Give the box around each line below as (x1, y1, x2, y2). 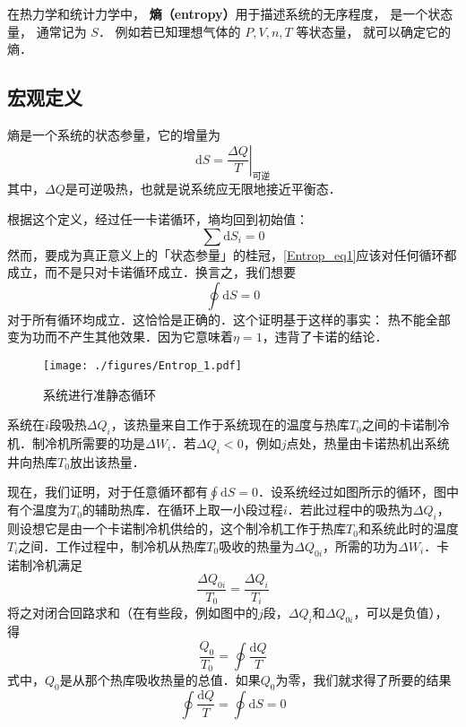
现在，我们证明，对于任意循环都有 (7, 482, 208, 501)
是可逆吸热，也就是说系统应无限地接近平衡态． (65, 179, 341, 198)
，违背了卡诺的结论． (262, 327, 388, 346)
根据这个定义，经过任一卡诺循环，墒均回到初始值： (7, 209, 308, 228)
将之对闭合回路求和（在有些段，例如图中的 (7, 603, 258, 622)
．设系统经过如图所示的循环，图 (258, 482, 447, 501)
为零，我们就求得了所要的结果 (275, 671, 452, 689)
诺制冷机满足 (7, 555, 82, 574)
